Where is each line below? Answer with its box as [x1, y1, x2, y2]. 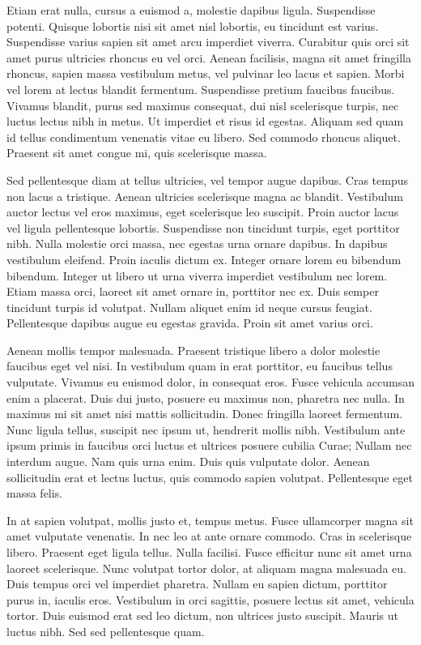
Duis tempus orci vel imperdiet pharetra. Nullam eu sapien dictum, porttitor [6, 575, 388, 592]
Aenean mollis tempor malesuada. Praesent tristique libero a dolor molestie [6, 341, 381, 358]
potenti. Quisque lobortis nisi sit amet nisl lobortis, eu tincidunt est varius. [6, 17, 379, 34]
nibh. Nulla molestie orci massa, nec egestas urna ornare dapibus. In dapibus [6, 235, 388, 252]
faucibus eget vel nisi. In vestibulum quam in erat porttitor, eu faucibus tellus [6, 357, 393, 374]
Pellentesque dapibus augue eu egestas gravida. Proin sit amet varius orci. [6, 314, 373, 331]
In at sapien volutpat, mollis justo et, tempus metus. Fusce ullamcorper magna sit [6, 511, 414, 528]
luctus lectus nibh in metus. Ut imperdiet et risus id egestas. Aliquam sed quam [6, 113, 404, 130]
